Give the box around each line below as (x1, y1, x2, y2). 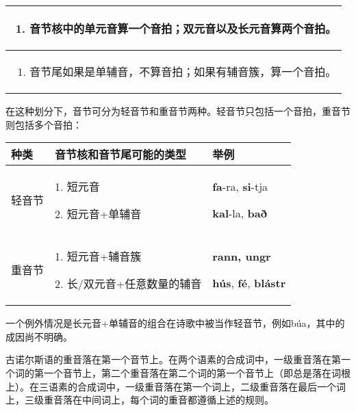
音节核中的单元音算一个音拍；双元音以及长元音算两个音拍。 (29, 21, 337, 36)
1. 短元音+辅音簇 (55, 248, 142, 265)
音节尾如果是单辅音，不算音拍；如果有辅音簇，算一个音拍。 (29, 64, 337, 79)
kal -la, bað (212, 205, 267, 222)
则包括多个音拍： (5, 117, 82, 131)
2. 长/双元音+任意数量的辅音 (55, 276, 202, 292)
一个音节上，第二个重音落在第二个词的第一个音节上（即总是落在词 (43, 365, 341, 380)
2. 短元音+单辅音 (55, 206, 142, 222)
